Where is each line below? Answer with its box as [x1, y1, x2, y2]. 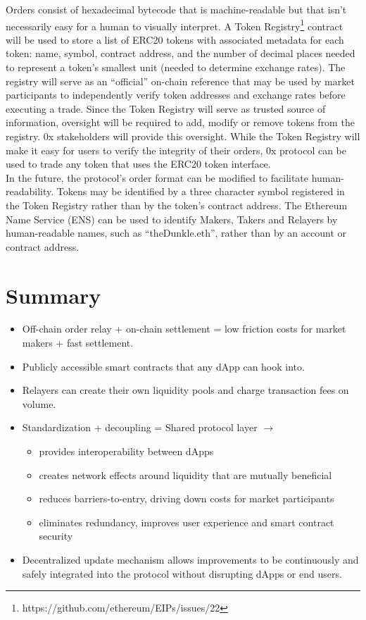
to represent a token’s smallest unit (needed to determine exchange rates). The [6, 60, 346, 75]
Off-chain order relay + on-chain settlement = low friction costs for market [22, 321, 346, 336]
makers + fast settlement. [22, 335, 134, 350]
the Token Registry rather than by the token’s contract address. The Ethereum [6, 197, 348, 212]
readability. [6, 184, 54, 199]
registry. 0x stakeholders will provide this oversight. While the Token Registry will [6, 129, 360, 143]
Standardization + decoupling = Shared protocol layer [22, 420, 258, 435]
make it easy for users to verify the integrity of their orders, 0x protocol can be [6, 142, 346, 157]
